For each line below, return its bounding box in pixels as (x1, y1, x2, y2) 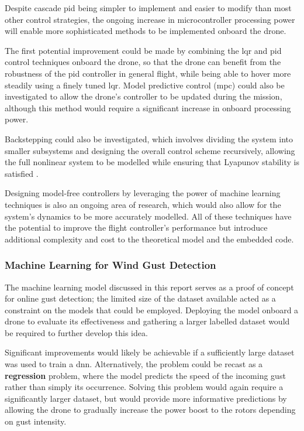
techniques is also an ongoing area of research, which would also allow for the (5, 198, 281, 210)
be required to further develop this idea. (5, 326, 148, 338)
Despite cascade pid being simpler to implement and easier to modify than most (5, 2, 292, 13)
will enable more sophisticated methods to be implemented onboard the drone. (5, 25, 286, 37)
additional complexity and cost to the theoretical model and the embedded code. (5, 232, 294, 245)
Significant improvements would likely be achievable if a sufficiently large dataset (5, 346, 295, 358)
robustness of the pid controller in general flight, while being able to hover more (5, 67, 291, 79)
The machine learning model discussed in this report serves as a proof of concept (5, 281, 294, 293)
